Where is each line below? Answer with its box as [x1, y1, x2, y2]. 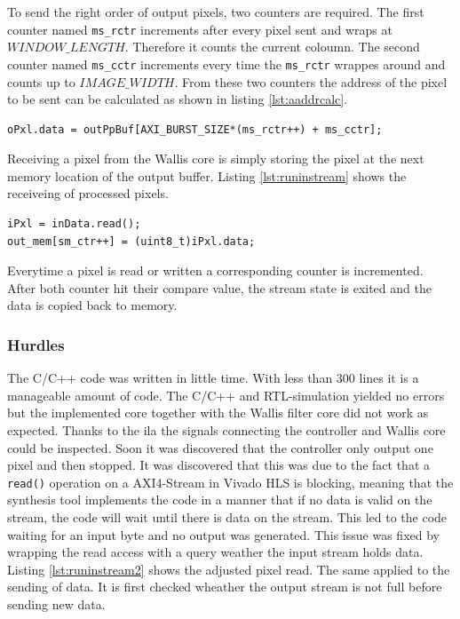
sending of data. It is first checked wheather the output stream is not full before [7, 577, 442, 596]
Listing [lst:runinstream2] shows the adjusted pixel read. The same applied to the [7, 559, 450, 578]
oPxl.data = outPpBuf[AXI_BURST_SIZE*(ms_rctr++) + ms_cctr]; [7, 123, 383, 136]
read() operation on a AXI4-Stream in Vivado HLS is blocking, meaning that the [7, 472, 454, 491]
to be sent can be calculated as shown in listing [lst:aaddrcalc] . [7, 90, 348, 108]
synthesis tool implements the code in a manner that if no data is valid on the [7, 490, 432, 509]
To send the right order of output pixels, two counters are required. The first [7, 3, 424, 20]
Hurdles [7, 333, 65, 355]
